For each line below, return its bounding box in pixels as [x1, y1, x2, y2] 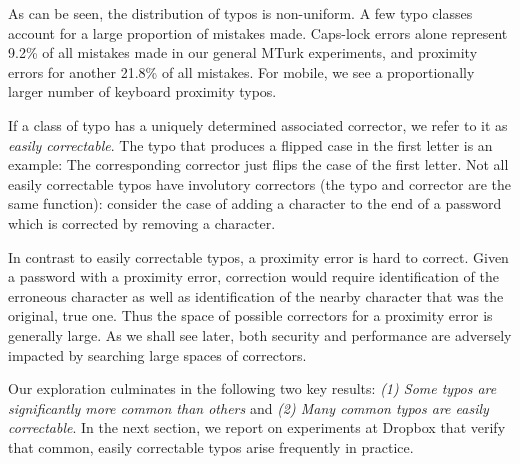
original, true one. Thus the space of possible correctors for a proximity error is [8, 305, 493, 326]
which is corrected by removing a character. [8, 212, 276, 233]
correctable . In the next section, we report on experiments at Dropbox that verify [8, 417, 506, 438]
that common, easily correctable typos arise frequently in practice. [8, 436, 414, 457]
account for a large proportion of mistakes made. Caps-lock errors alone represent [8, 22, 508, 43]
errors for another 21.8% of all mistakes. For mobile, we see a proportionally [8, 61, 475, 82]
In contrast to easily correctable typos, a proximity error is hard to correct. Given [8, 246, 509, 267]
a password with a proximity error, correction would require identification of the [8, 266, 499, 287]
